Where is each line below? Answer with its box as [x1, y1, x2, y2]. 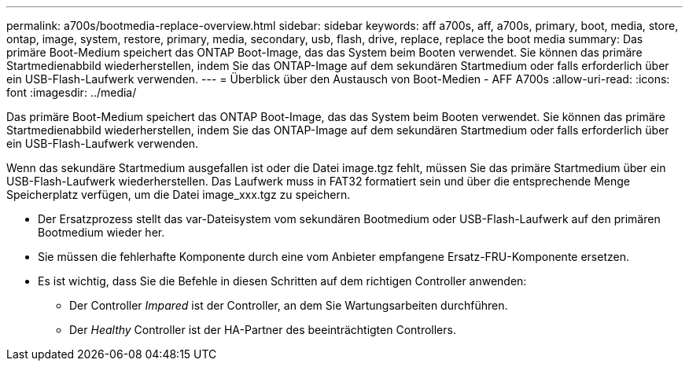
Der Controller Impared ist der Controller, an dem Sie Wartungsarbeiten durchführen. [69, 299, 508, 312]
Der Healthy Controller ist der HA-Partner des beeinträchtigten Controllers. [69, 323, 456, 336]
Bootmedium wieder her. [38, 226, 165, 239]
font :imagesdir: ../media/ [6, 86, 137, 99]
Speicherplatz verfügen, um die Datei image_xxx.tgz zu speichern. [6, 188, 351, 201]
